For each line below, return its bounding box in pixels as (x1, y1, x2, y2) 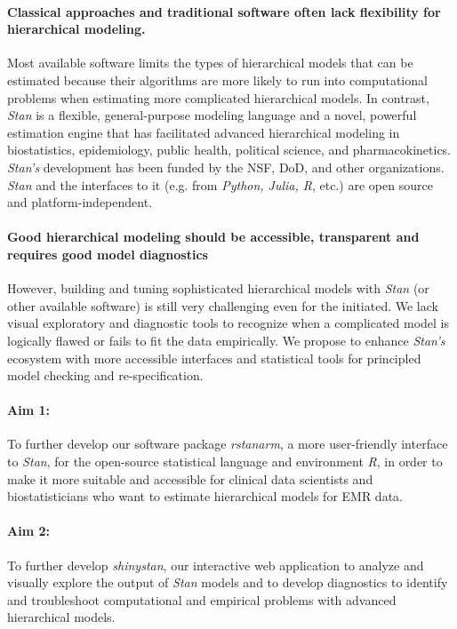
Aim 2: (7, 522, 50, 540)
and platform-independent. (7, 193, 153, 211)
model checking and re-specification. (7, 366, 204, 385)
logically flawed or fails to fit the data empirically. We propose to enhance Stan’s (7, 330, 445, 349)
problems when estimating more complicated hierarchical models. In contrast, (7, 88, 429, 107)
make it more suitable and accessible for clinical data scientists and (7, 469, 373, 488)
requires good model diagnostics (7, 244, 208, 263)
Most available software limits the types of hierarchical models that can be (7, 53, 413, 72)
